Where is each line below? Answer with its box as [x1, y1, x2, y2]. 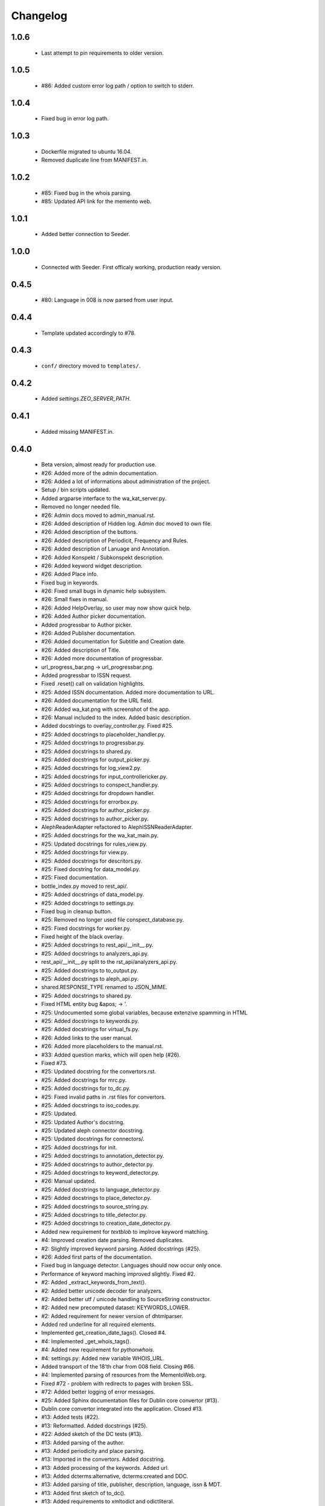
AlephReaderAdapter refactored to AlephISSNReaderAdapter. [41, 823, 193, 831]
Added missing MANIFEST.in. [41, 428, 114, 435]
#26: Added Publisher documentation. [41, 630, 136, 637]
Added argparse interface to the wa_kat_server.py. [41, 495, 167, 502]
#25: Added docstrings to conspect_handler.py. [41, 781, 159, 789]
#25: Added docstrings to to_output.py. [41, 967, 138, 974]
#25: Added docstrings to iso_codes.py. [41, 1101, 140, 1108]
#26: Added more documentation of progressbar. [41, 655, 164, 662]
